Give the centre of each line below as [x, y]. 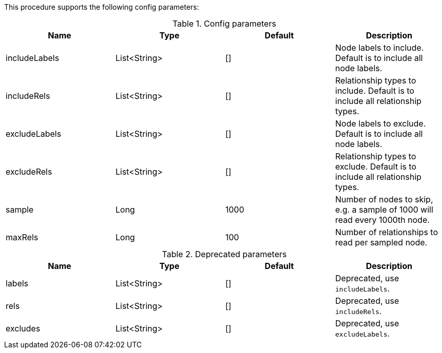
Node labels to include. [380, 48]
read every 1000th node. [382, 220]
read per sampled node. [381, 242]
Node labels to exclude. [381, 123]
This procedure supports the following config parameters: [102, 7]
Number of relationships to [386, 232]
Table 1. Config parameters [224, 24]
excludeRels [29, 172]
